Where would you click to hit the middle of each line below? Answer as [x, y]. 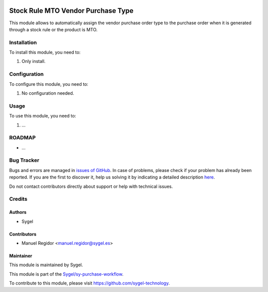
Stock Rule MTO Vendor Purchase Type [71, 11]
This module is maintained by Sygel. [46, 265]
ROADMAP [22, 138]
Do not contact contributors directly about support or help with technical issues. [91, 186]
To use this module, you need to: [43, 116]
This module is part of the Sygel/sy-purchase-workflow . [66, 274]
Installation [23, 42]
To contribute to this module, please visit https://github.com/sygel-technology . [89, 283]
